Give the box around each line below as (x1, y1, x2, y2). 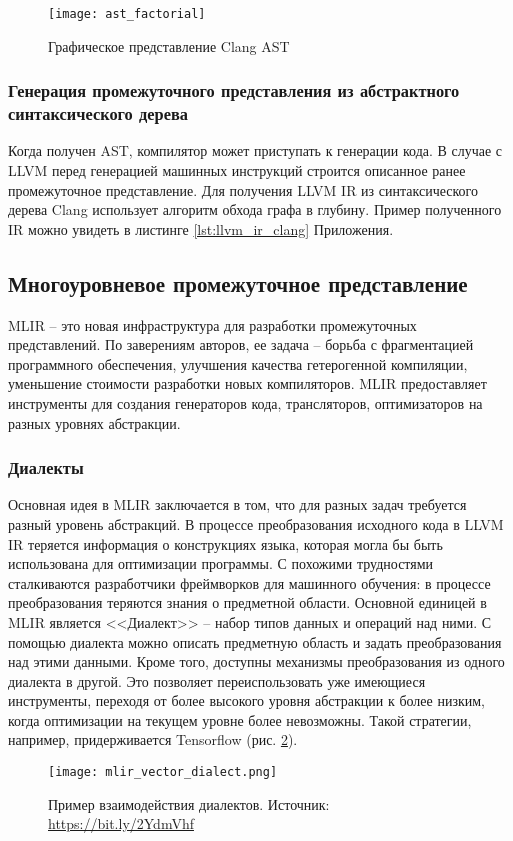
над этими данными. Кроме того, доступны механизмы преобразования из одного (8, 651, 505, 672)
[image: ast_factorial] (48, 7, 206, 21)
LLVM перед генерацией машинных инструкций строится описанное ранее (8, 159, 466, 180)
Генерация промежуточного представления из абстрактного (8, 78, 460, 103)
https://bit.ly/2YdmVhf (48, 813, 194, 834)
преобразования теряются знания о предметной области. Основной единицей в (8, 592, 487, 613)
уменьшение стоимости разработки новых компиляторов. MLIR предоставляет (8, 373, 487, 394)
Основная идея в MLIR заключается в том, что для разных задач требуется (8, 494, 467, 515)
